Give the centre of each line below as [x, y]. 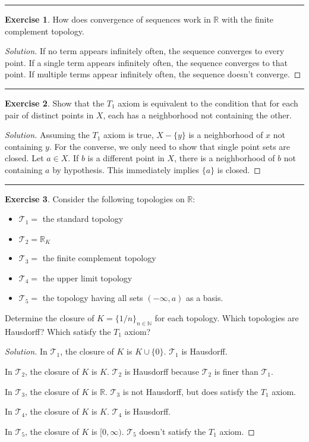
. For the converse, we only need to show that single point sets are [170, 146]
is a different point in [126, 158]
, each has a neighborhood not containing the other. [197, 115]
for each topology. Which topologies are [227, 317]
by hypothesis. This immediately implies [126, 169]
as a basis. [204, 298]
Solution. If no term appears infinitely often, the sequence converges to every [145, 51]
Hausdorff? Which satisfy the [58, 331]
